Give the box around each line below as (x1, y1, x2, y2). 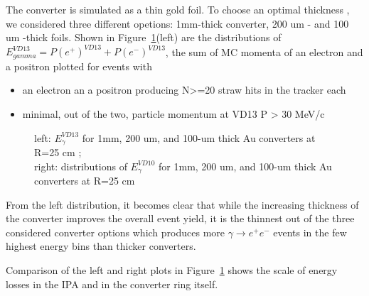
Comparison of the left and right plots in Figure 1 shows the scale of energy (6, 262, 338, 277)
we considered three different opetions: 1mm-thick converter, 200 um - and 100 (6, 16, 349, 31)
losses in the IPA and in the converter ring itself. (6, 276, 218, 291)
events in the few (273, 224, 347, 239)
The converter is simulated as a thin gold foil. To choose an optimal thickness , (6, 2, 350, 16)
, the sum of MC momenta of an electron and (165, 44, 363, 59)
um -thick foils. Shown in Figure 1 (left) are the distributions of (6, 30, 282, 45)
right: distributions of (34, 158, 127, 173)
